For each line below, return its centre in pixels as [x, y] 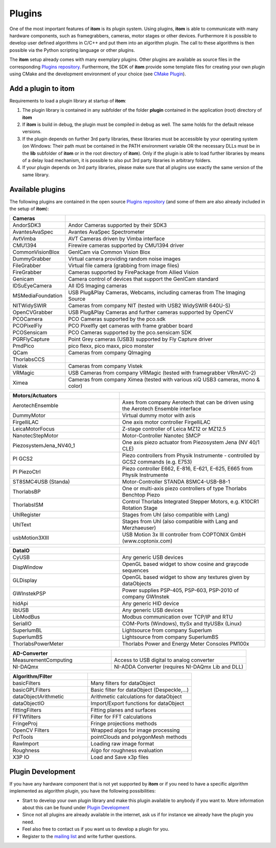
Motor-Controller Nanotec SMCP [161, 436]
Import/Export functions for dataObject [137, 704]
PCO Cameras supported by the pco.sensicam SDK [130, 333]
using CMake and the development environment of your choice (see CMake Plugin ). [98, 74]
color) [75, 386]
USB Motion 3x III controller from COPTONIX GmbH [184, 534]
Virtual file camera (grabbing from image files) [124, 265]
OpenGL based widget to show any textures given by [186, 577]
